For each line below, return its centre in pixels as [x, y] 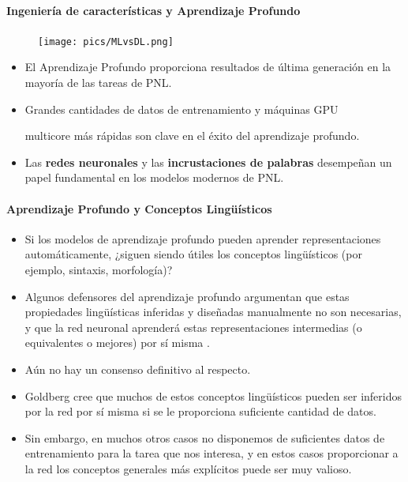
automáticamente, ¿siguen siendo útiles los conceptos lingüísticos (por [193, 254]
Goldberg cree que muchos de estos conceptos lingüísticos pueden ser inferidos [213, 395]
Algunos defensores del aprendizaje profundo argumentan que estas [187, 296]
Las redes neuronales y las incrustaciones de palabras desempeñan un [208, 162]
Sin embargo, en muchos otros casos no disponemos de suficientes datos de [205, 437]
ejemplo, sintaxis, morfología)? [99, 269]
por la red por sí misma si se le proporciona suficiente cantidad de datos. [200, 411]
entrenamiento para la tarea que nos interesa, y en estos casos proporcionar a [211, 453]
